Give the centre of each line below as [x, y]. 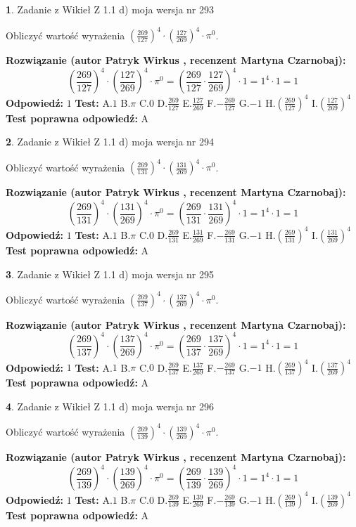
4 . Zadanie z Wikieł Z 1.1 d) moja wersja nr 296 [110, 406]
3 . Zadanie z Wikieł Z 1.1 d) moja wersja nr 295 [110, 274]
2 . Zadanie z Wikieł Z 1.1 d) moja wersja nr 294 [110, 142]
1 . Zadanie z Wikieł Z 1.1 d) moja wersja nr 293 [110, 9]
